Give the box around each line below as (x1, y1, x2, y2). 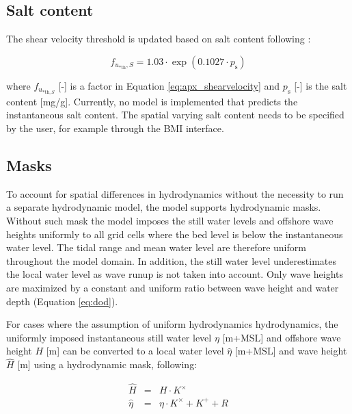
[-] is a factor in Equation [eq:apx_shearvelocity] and (58, 78, 280, 92)
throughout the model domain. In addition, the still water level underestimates (6, 253, 336, 268)
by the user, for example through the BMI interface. (6, 121, 224, 135)
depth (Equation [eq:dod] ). (6, 294, 118, 308)
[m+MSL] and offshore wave (222, 330, 341, 344)
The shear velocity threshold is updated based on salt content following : (6, 31, 311, 46)
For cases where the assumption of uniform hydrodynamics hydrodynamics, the (6, 317, 338, 331)
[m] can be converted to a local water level (46, 344, 224, 358)
